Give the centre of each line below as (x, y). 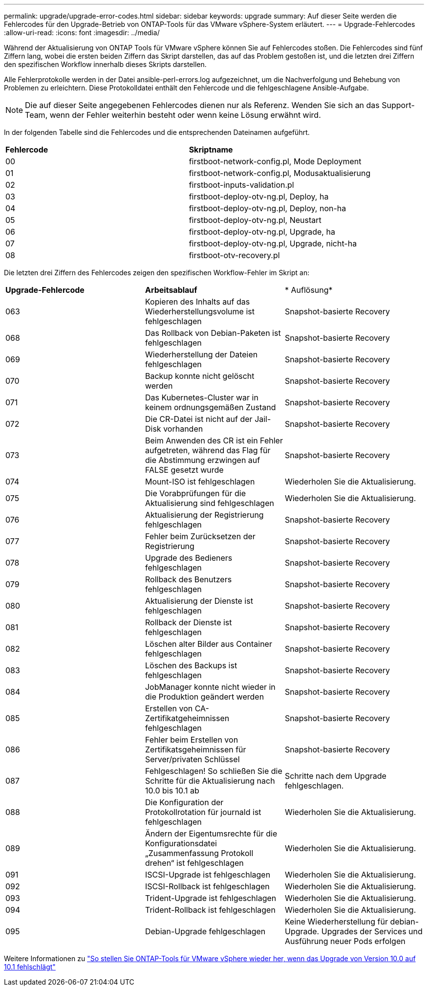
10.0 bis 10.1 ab (172, 791)
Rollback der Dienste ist (188, 622)
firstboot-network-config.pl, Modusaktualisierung (280, 173)
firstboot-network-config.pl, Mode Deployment (275, 161)
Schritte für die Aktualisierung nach (210, 781)
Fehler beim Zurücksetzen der (200, 536)
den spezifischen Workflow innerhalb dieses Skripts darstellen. (105, 64)
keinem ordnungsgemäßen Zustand (210, 407)
